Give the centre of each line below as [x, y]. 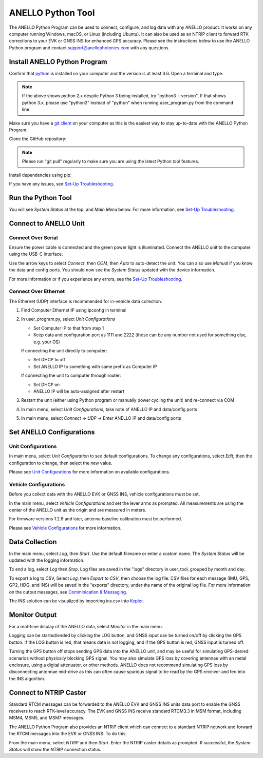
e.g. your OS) [47, 342]
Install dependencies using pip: [40, 175]
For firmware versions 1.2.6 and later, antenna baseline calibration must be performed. [95, 519]
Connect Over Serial [33, 238]
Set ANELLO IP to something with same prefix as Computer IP [95, 367]
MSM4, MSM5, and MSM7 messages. [47, 718]
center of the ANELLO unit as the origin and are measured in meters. [78, 510]
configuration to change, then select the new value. [61, 463]
